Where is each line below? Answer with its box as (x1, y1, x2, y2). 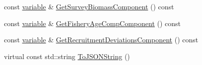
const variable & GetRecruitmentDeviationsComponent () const (4, 34, 199, 45)
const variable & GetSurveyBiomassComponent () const (4, 1, 174, 11)
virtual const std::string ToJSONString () (4, 51, 130, 61)
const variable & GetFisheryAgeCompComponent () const (4, 18, 181, 28)
